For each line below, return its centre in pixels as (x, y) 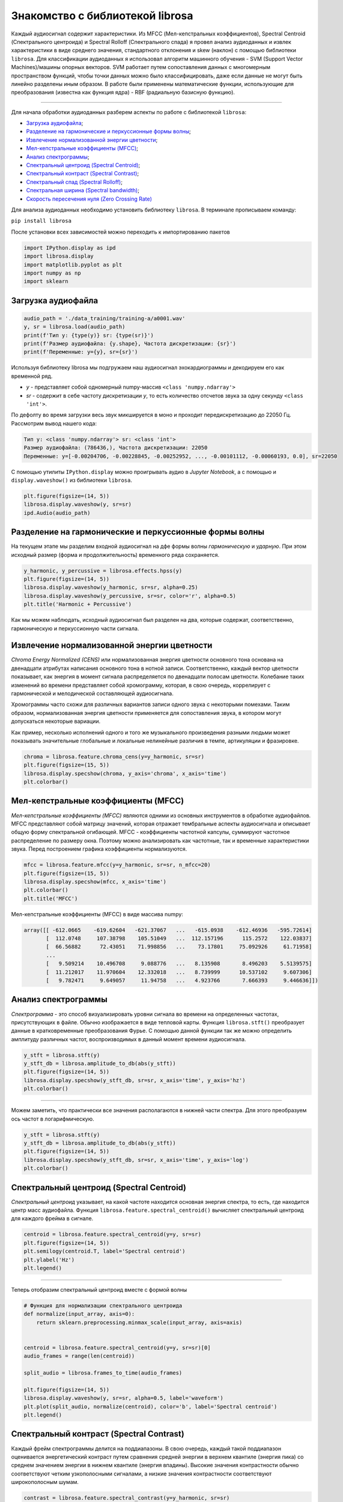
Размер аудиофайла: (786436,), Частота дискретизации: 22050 (116, 448)
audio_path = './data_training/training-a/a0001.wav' (105, 318)
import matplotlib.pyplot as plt (73, 265)
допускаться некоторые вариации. (56, 722)
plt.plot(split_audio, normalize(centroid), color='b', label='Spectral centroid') (150, 1406)
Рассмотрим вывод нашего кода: (54, 423)
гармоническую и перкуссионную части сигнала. (75, 628)
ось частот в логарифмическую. (53, 1119)
